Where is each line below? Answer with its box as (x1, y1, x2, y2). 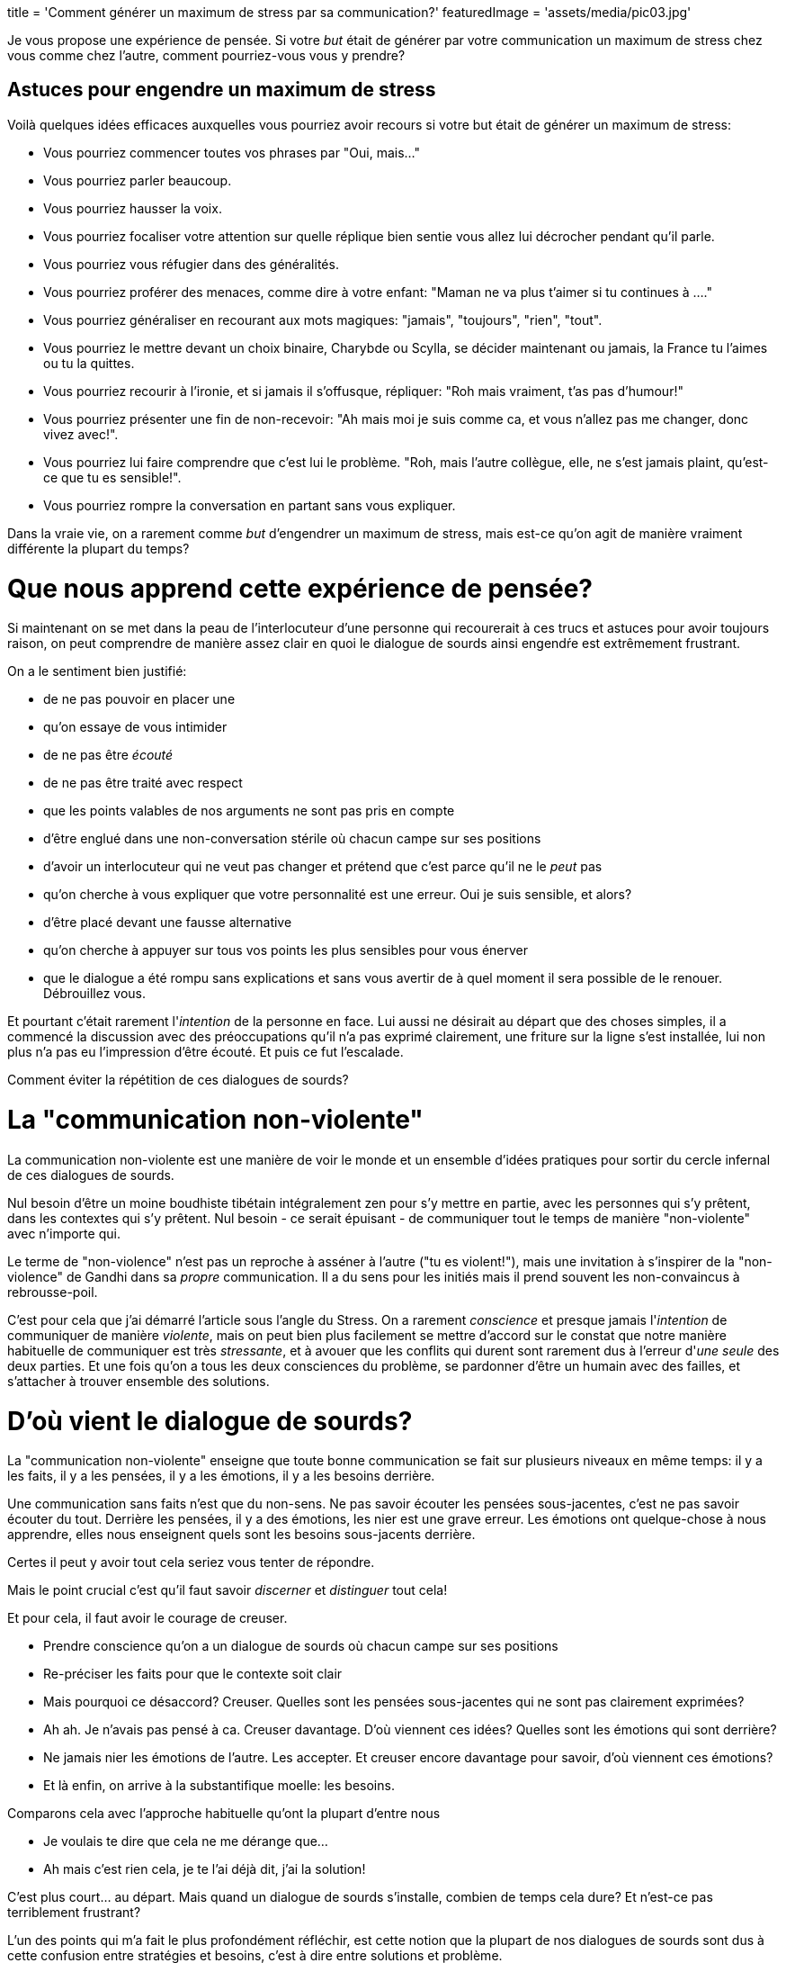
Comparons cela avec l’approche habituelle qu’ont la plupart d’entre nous (7, 1805, 441, 1822)
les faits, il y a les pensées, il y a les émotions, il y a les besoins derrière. (7, 1468, 435, 1484)
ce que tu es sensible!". (43, 469, 182, 485)
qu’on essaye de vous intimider (43, 719, 228, 735)
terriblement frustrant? (7, 1904, 141, 1921)
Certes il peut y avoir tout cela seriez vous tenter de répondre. (7, 1554, 375, 1571)
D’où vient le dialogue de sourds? (7, 1405, 413, 1436)
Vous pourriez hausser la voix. (43, 200, 222, 216)
